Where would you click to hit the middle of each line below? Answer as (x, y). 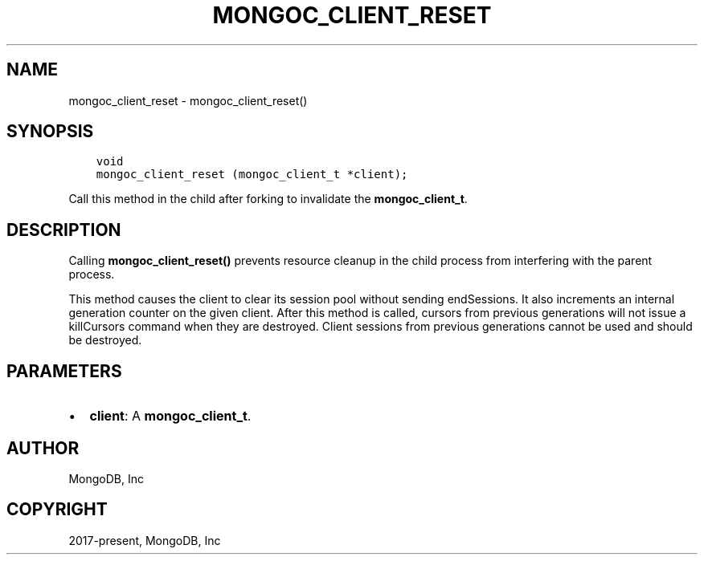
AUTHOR (43, 448)
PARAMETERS (64, 371)
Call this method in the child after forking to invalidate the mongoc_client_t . (268, 199)
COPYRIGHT (57, 510)
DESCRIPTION (64, 230)
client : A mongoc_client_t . (170, 416)
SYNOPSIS (50, 132)
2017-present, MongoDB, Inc (145, 540)
